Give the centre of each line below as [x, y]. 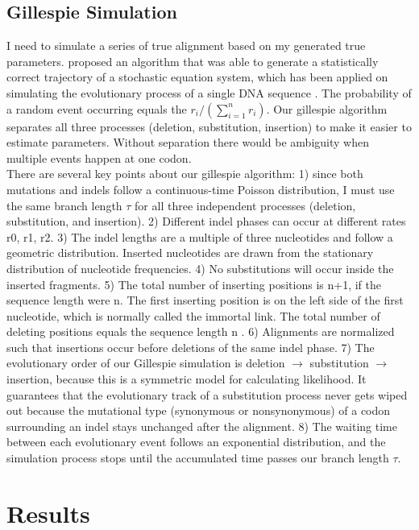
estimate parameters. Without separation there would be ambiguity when [188, 142]
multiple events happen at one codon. [99, 157]
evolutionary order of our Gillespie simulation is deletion [146, 363]
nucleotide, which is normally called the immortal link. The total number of [193, 315]
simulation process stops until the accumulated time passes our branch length [198, 458]
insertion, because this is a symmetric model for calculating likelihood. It [187, 379]
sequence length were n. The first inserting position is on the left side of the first [205, 300]
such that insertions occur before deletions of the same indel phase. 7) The [191, 347]
